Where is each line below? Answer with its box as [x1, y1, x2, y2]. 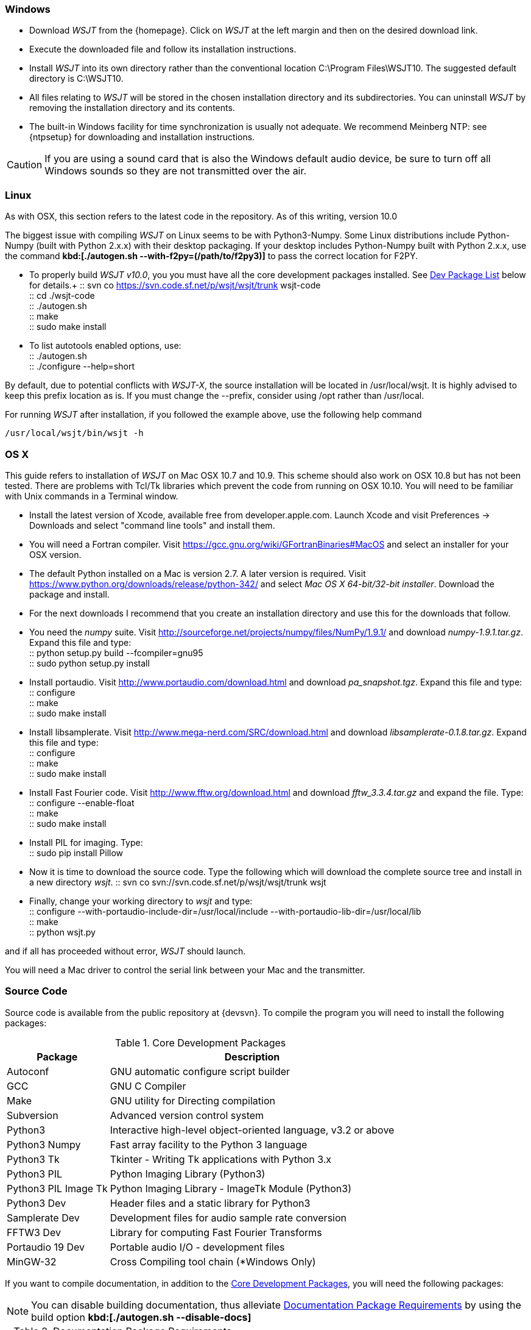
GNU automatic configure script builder [110, 1065, 290, 1078]
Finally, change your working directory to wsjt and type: [29, 895, 253, 906]
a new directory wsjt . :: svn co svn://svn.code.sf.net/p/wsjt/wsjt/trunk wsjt [29, 876, 326, 887]
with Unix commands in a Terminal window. [5, 490, 178, 501]
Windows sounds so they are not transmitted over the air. [44, 165, 307, 177]
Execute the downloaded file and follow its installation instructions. [29, 44, 297, 55]
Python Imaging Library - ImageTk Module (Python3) [110, 1182, 352, 1195]
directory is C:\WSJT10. [29, 73, 124, 84]
